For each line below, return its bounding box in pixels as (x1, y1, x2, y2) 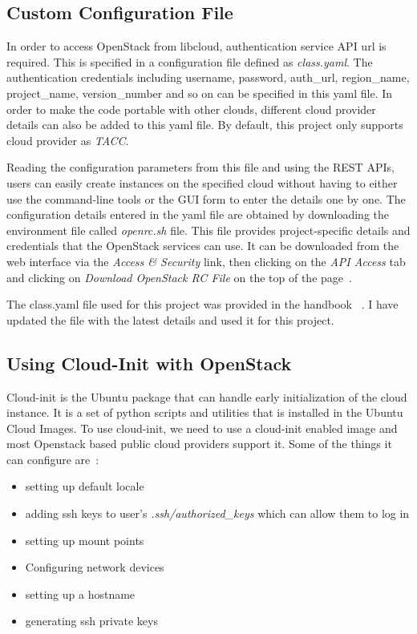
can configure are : (6, 450, 99, 467)
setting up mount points (25, 531, 144, 548)
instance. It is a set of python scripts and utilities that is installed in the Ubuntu (6, 404, 403, 421)
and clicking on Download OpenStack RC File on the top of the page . (6, 269, 352, 285)
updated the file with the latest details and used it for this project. (6, 311, 334, 328)
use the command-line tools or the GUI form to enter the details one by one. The (6, 190, 406, 207)
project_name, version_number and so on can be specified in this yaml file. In (6, 84, 393, 101)
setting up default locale (25, 478, 144, 495)
